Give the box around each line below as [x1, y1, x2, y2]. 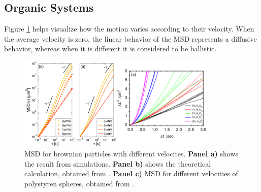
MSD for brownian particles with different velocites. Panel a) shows [24, 148, 238, 158]
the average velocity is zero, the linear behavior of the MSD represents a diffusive [4, 33, 257, 44]
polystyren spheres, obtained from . [24, 178, 135, 188]
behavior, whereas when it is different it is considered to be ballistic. [4, 43, 217, 54]
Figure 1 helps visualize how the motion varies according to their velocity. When [4, 23, 254, 34]
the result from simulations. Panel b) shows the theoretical [24, 158, 211, 169]
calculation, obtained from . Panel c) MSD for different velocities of [24, 168, 238, 179]
